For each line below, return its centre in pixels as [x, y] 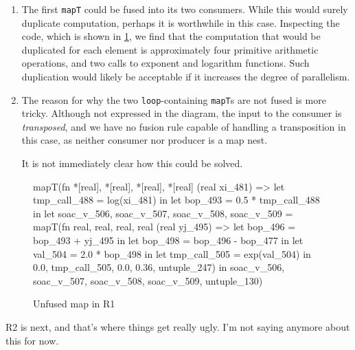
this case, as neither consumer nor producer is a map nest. [145, 140]
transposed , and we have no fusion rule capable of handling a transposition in [184, 126]
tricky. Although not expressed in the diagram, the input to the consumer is [182, 113]
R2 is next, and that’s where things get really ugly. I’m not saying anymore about [178, 327]
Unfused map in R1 [74, 304]
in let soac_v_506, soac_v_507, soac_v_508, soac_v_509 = [163, 213]
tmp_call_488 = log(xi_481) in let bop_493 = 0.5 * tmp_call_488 [176, 200]
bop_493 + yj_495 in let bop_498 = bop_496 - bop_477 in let [168, 240]
